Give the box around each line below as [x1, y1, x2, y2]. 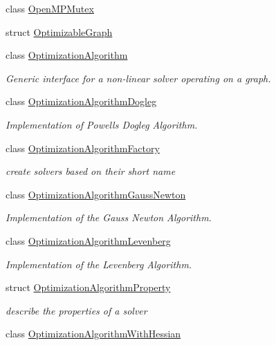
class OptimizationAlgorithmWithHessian [6, 326, 181, 341]
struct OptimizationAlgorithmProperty [6, 280, 171, 295]
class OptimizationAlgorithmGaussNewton [6, 187, 186, 201]
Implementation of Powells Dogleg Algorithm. [6, 117, 198, 131]
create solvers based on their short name [6, 164, 176, 178]
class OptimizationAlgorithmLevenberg [6, 233, 171, 248]
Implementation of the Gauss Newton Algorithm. [6, 210, 212, 225]
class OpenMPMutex [6, 1, 94, 15]
